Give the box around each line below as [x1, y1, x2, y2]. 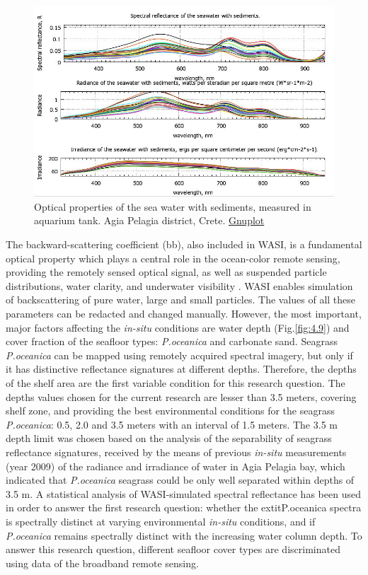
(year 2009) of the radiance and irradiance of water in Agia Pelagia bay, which [6, 458, 345, 473]
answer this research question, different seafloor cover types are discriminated [6, 542, 340, 557]
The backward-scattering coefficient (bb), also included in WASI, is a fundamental [6, 237, 362, 252]
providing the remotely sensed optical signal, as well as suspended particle [6, 265, 327, 279]
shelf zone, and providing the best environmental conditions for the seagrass [6, 403, 335, 418]
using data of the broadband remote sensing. [6, 555, 199, 570]
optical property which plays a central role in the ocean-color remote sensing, [6, 250, 340, 265]
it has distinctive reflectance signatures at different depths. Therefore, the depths [6, 361, 357, 376]
